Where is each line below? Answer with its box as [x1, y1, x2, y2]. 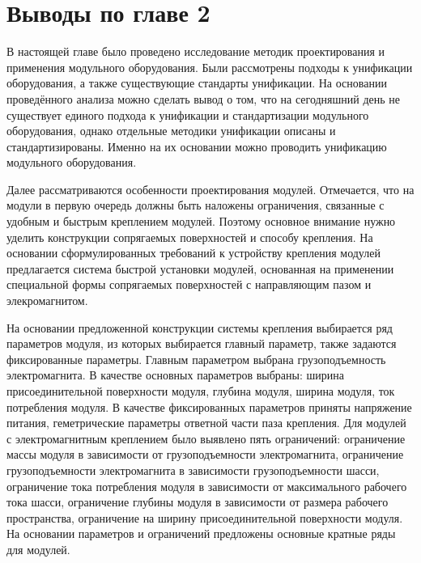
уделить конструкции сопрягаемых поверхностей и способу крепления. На [6, 228, 373, 245]
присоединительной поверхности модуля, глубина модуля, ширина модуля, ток [6, 383, 395, 399]
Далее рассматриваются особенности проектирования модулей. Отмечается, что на [6, 180, 415, 197]
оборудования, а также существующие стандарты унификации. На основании [6, 74, 387, 91]
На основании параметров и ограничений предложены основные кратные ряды [6, 525, 396, 542]
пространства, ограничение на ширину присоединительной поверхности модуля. [6, 509, 403, 526]
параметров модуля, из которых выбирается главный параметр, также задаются [6, 335, 397, 352]
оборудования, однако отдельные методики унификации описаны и [6, 122, 336, 139]
